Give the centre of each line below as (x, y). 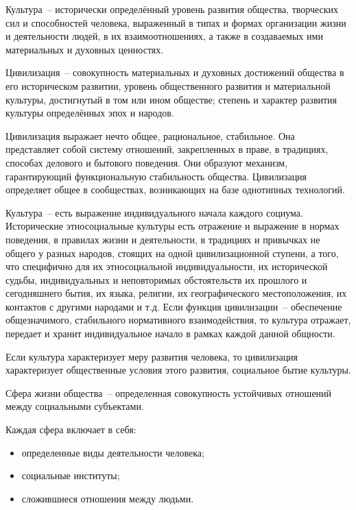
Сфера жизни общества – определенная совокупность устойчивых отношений (169, 392)
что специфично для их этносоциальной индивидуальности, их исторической (167, 266)
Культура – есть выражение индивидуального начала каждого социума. (154, 212)
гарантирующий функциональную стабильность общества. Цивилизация (156, 176)
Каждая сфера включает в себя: (71, 429)
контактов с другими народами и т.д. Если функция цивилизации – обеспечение (174, 306)
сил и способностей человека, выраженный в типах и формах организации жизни (176, 22)
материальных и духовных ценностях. (85, 49)
